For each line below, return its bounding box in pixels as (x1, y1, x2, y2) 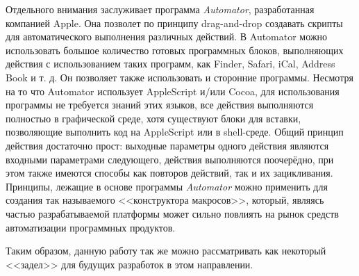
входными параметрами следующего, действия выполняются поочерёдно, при (6, 152, 334, 166)
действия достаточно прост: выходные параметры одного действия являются (6, 138, 329, 152)
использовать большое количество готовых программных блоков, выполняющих (6, 42, 344, 57)
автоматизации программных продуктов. (6, 220, 176, 234)
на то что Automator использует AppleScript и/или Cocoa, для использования (6, 83, 340, 98)
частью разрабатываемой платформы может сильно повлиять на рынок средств (6, 206, 339, 220)
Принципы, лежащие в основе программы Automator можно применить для (6, 179, 328, 193)
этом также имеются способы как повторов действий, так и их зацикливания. (6, 165, 333, 180)
